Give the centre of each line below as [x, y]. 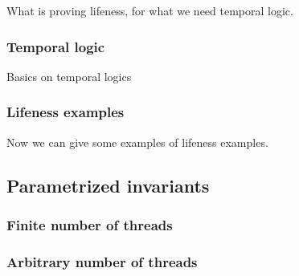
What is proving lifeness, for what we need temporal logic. [150, 10]
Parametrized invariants [108, 185]
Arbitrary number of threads [102, 261]
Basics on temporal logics [69, 76]
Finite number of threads [90, 224]
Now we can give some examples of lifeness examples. [137, 142]
